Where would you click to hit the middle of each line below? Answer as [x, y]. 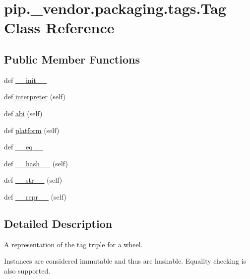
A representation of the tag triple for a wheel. [73, 244]
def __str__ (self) [33, 180]
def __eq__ [24, 147]
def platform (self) [32, 130]
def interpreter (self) [35, 97]
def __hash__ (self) [36, 163]
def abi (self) [23, 113]
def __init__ [25, 80]
